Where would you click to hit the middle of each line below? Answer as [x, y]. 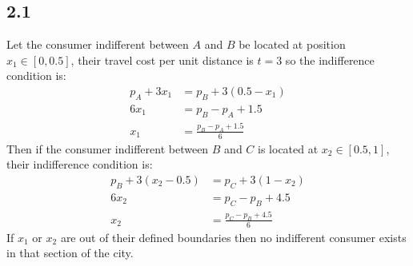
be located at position [292, 44]
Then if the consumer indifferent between [108, 148]
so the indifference [330, 60]
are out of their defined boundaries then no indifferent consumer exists [233, 237]
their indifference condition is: [80, 164]
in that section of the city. [70, 253]
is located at [288, 148]
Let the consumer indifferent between [98, 44]
